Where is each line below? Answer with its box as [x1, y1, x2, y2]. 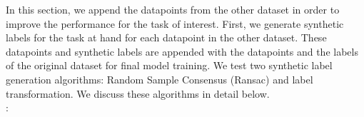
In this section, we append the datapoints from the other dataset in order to [6, 2, 340, 16]
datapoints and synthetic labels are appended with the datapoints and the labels [6, 44, 358, 58]
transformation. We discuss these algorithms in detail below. [6, 86, 270, 101]
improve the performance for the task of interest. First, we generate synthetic [6, 16, 344, 31]
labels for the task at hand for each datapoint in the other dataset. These [6, 30, 327, 45]
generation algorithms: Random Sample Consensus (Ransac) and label [6, 71, 313, 86]
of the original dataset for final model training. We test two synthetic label [6, 58, 333, 73]
